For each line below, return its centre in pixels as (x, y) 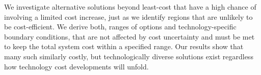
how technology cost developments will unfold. (76, 66)
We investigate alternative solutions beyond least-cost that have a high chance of (130, 7)
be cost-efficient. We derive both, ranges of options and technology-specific (120, 27)
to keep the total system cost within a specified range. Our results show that (124, 46)
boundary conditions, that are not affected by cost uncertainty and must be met (129, 36)
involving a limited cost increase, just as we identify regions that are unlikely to (128, 16)
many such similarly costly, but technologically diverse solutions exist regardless (129, 56)
